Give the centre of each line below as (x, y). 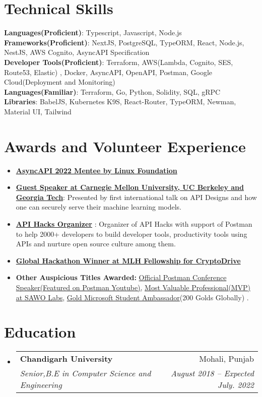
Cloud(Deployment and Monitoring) (60, 82)
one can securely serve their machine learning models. (99, 207)
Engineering (41, 385)
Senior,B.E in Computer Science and (85, 373)
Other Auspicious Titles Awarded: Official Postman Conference (121, 277)
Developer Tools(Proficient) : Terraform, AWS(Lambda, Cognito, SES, (119, 62)
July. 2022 (236, 385)
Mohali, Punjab (226, 359)
